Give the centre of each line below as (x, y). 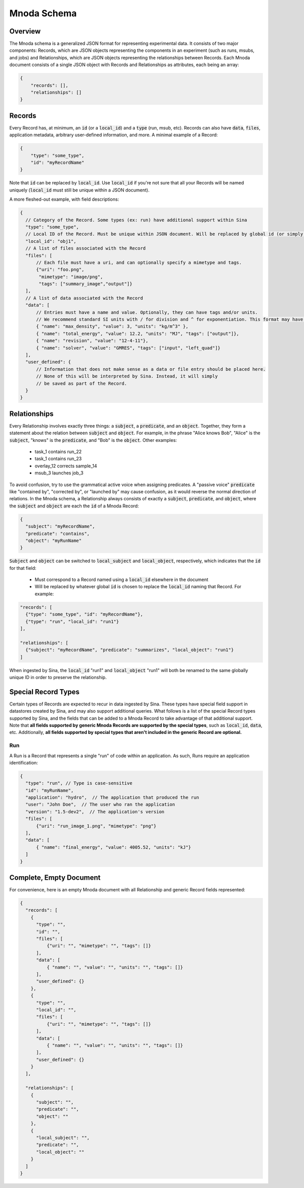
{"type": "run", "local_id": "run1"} (72, 621)
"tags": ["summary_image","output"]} (86, 284)
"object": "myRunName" (54, 540)
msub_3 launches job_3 (59, 473)
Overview (25, 31)
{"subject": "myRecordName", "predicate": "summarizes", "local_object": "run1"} (130, 650)
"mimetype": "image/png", (71, 277)
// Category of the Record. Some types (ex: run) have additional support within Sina (137, 220)
